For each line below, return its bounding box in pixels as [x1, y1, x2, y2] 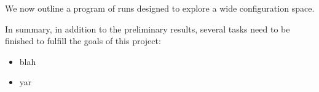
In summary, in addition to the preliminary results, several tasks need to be [5, 22, 290, 35]
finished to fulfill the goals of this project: [5, 34, 161, 47]
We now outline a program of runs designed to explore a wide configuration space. [5, 2, 315, 14]
